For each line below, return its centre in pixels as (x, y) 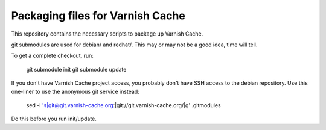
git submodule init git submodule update (76, 69)
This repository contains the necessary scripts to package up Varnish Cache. (107, 34)
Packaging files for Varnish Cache (98, 16)
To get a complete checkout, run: (52, 56)
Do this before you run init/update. (54, 119)
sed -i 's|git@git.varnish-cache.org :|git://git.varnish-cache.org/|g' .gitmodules (123, 105)
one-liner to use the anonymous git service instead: (75, 91)
